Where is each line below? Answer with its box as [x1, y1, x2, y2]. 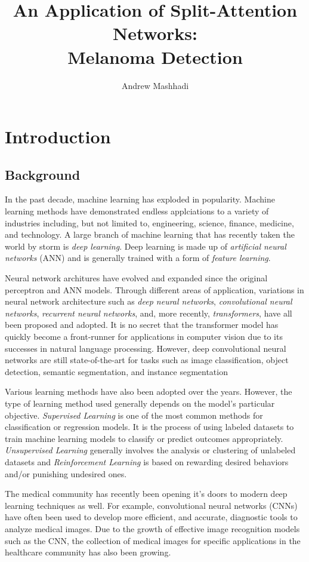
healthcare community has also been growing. [5, 546, 171, 558]
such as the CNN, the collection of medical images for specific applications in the [5, 534, 301, 546]
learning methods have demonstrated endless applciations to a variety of [5, 205, 269, 217]
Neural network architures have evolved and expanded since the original [5, 272, 268, 284]
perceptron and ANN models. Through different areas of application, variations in [5, 283, 304, 296]
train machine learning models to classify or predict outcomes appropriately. [5, 432, 283, 444]
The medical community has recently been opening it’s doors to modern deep [5, 487, 288, 500]
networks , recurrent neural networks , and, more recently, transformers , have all [5, 306, 292, 319]
